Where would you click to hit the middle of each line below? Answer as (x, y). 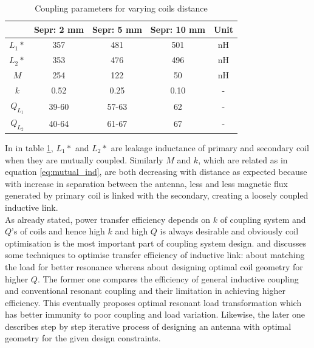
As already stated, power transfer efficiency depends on (108, 219)
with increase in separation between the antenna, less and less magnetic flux (147, 183)
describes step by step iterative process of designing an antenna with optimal (148, 326)
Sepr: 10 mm (178, 29)
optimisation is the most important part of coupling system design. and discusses (156, 243)
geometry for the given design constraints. (83, 338)
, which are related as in (243, 159)
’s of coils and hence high (58, 231)
